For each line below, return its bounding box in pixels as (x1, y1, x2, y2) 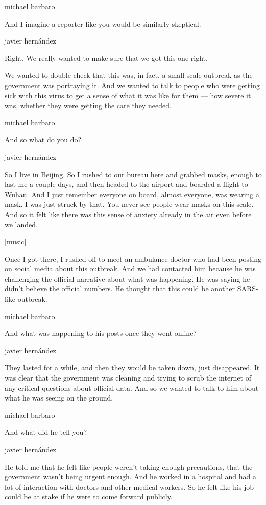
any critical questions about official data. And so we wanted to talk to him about (5, 382, 259, 393)
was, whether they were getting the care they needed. (5, 100, 172, 111)
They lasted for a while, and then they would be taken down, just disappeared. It (5, 362, 260, 373)
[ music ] (5, 236, 27, 247)
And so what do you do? (5, 134, 82, 145)
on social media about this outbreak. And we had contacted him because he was (5, 263, 256, 274)
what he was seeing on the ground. (5, 392, 113, 403)
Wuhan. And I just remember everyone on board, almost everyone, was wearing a (5, 188, 259, 199)
